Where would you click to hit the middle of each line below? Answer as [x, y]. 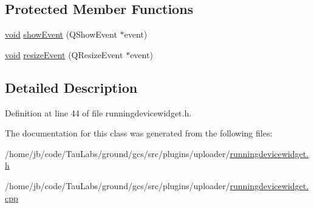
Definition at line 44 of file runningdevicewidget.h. [98, 112]
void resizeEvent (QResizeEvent [64, 54]
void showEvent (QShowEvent [61, 34]
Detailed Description [71, 87]
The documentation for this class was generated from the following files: [139, 133]
